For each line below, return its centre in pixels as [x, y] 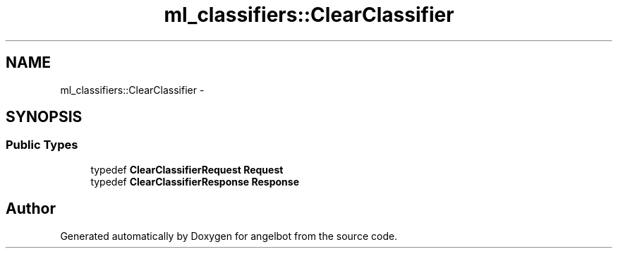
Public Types [42, 145]
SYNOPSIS [44, 117]
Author [31, 209]
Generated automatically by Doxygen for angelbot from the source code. [229, 236]
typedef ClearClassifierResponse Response [195, 181]
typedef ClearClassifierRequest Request [187, 169]
